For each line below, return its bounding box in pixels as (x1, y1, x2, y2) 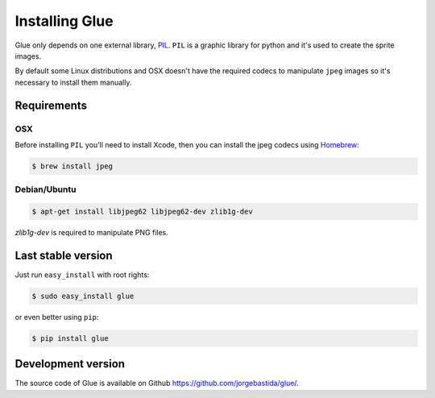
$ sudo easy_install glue (31, 291, 135, 301)
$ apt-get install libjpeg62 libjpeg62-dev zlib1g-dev (31, 207, 253, 216)
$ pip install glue (31, 334, 109, 342)
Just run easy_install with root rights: (14, 270, 150, 280)
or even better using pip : (14, 312, 99, 321)
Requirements (14, 98, 88, 112)
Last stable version (14, 248, 113, 262)
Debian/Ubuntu (14, 184, 77, 195)
